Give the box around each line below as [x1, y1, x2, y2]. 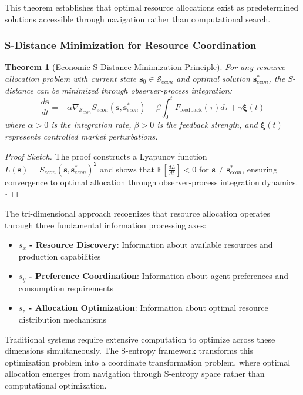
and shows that [99, 162, 155, 175]
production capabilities [18, 250, 101, 262]
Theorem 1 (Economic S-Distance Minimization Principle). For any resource [5, 61, 285, 73]
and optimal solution [176, 72, 250, 84]
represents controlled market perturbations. [5, 130, 158, 142]
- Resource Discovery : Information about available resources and [29, 238, 273, 251]
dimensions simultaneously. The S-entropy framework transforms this [5, 344, 254, 357]
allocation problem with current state [5, 72, 137, 84]
